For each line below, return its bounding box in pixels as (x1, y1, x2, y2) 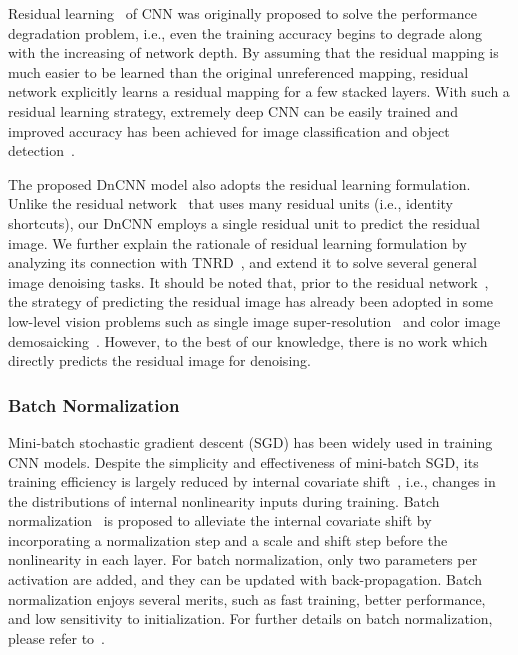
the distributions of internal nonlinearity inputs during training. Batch (8, 490, 440, 511)
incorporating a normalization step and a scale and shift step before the (8, 529, 448, 550)
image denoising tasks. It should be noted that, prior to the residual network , (8, 271, 489, 292)
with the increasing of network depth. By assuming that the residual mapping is (8, 42, 499, 63)
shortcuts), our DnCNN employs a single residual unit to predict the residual (8, 212, 480, 233)
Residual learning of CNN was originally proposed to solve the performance (8, 3, 477, 23)
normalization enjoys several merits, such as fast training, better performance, (8, 588, 486, 609)
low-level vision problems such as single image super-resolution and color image (8, 310, 501, 331)
